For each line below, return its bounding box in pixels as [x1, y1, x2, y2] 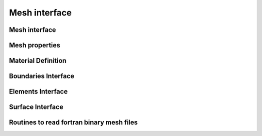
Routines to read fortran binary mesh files [9, 119, 138, 127]
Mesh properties [9, 41, 61, 49]
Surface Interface [9, 103, 64, 111]
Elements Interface [9, 88, 68, 96]
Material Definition [9, 57, 66, 65]
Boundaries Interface [9, 72, 75, 80]
